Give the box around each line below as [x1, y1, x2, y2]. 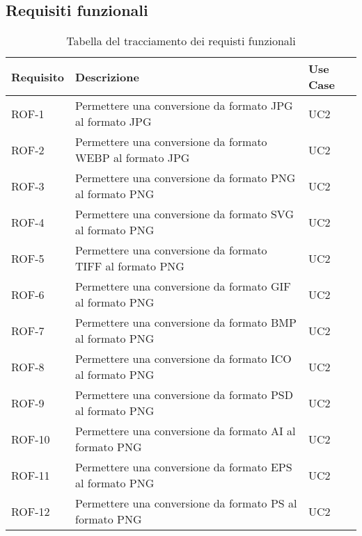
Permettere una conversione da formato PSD [75, 387, 293, 403]
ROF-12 [11, 503, 50, 519]
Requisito [11, 68, 65, 85]
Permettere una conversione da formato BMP [75, 314, 297, 331]
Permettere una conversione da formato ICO [75, 350, 292, 367]
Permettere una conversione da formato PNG [75, 170, 296, 186]
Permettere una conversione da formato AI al [75, 423, 296, 439]
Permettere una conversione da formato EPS [75, 459, 292, 476]
